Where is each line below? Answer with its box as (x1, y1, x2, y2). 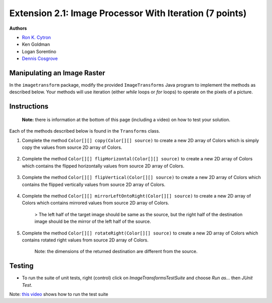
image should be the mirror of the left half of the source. (34, 218, 151, 224)
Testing (9, 262, 34, 270)
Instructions (9, 102, 49, 111)
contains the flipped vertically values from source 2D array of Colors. (22, 181, 166, 188)
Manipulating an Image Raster (9, 69, 105, 77)
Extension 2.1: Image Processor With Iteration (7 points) (9, 8, 247, 19)
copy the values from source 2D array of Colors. (22, 144, 122, 150)
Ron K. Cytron (22, 34, 51, 40)
